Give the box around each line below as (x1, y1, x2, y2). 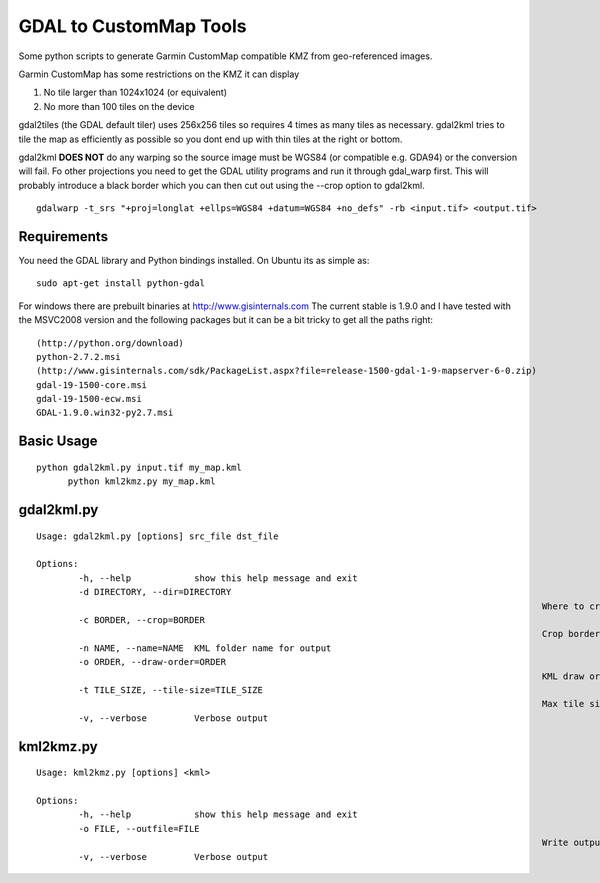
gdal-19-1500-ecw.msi (36, 393, 142, 405)
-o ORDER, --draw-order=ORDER (78, 656, 227, 668)
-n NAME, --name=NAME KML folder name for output (78, 642, 332, 654)
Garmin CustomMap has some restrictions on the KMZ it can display (18, 68, 300, 80)
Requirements (18, 228, 109, 245)
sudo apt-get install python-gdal (36, 278, 205, 289)
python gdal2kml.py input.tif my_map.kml (36, 461, 242, 473)
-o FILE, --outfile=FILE (78, 823, 200, 834)
